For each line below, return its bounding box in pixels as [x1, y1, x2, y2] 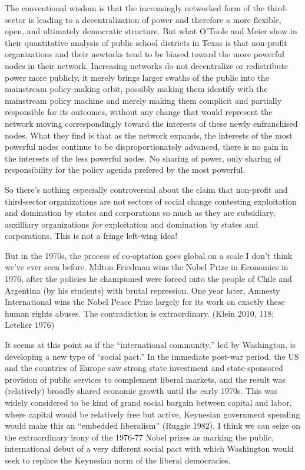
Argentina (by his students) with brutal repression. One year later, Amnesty [5, 284, 280, 296]
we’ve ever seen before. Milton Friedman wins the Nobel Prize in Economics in [5, 261, 289, 273]
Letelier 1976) [5, 318, 55, 331]
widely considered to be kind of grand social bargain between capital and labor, [5, 396, 292, 408]
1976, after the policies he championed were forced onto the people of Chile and [5, 272, 292, 285]
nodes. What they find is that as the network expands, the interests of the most [5, 129, 293, 141]
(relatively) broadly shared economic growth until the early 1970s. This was [5, 384, 278, 397]
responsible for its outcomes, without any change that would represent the [5, 106, 273, 118]
